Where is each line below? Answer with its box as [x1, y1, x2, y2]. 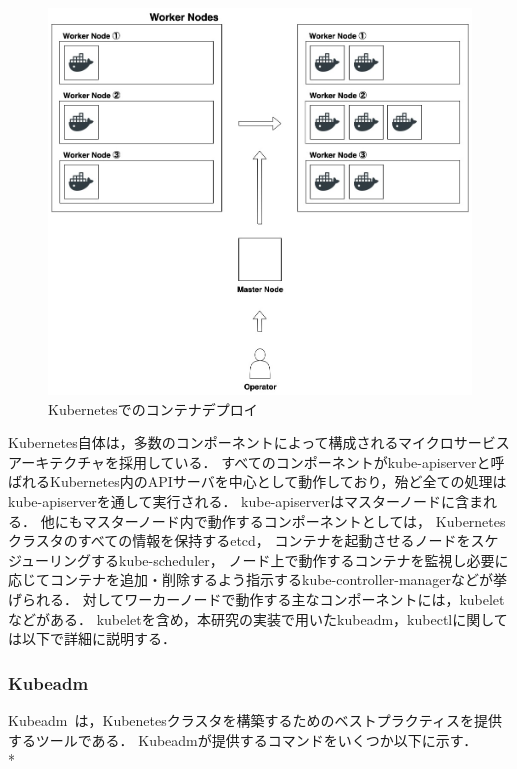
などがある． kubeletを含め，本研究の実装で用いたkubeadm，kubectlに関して [8, 608, 508, 629]
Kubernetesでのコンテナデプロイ [48, 398, 258, 419]
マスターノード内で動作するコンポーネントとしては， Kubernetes [82, 510, 506, 531]
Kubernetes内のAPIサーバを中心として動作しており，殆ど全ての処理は [49, 471, 507, 492]
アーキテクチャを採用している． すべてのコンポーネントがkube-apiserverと [8, 451, 491, 472]
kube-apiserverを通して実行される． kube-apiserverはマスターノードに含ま [8, 490, 484, 511]
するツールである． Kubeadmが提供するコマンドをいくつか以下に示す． [8, 729, 478, 750]
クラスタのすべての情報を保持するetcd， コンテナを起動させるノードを [8, 530, 471, 551]
